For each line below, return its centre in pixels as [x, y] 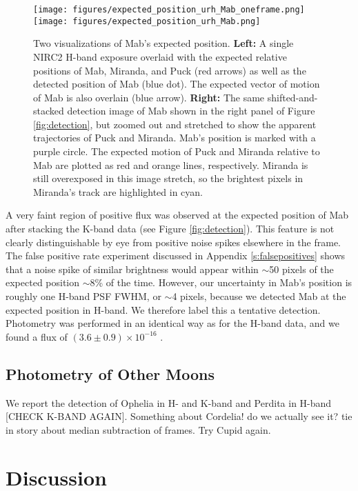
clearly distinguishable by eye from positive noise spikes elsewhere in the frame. [173, 242]
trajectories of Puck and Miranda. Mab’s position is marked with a [175, 138]
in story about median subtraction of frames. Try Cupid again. [138, 429]
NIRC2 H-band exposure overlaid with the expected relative [160, 56]
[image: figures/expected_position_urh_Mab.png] [147, 21]
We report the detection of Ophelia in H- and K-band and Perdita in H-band [169, 402]
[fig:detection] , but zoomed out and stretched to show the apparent [175, 124]
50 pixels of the [301, 269]
